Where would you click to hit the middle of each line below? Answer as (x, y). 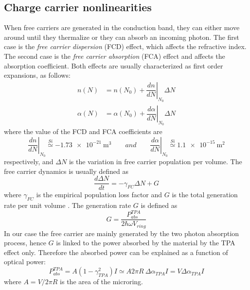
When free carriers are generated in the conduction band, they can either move (122, 27)
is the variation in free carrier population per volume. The (155, 162)
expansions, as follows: (37, 75)
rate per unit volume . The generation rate (68, 205)
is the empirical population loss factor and (99, 195)
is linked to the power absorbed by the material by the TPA (146, 243)
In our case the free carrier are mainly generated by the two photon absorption (122, 233)
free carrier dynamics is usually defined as (66, 171)
